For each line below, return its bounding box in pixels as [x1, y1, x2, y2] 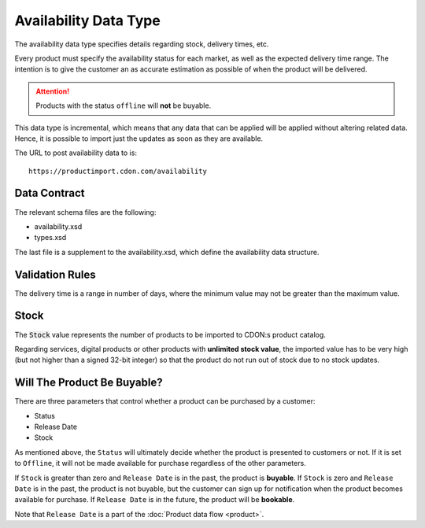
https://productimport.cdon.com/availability [28, 166, 208, 175]
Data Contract [14, 186, 85, 200]
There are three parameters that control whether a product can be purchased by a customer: [14, 397, 316, 406]
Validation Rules [14, 268, 96, 281]
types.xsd [34, 233, 67, 242]
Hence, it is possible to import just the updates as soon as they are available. [14, 134, 264, 143]
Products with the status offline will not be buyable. [35, 101, 212, 110]
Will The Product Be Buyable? [14, 376, 163, 390]
